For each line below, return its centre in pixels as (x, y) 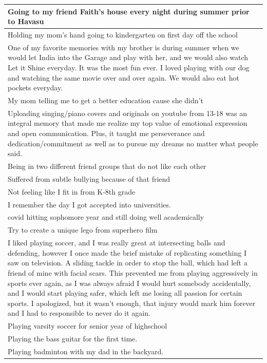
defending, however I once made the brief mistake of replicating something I (127, 252)
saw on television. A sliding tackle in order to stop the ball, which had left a (128, 263)
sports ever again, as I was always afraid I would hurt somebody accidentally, (129, 283)
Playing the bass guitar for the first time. (73, 338)
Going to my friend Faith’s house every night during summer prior (129, 11)
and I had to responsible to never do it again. (79, 313)
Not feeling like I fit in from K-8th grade (72, 191)
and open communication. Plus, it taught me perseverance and (106, 133)
